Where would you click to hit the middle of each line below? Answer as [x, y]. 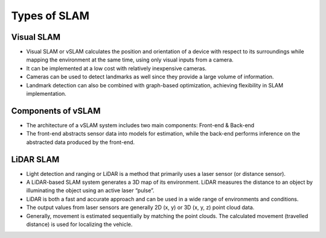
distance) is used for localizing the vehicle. [79, 224]
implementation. [46, 94]
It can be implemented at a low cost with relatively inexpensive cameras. [117, 68]
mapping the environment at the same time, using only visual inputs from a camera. [130, 60]
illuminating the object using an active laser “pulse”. [90, 190]
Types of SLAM [50, 16]
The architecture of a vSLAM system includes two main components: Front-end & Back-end [140, 125]
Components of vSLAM [56, 111]
